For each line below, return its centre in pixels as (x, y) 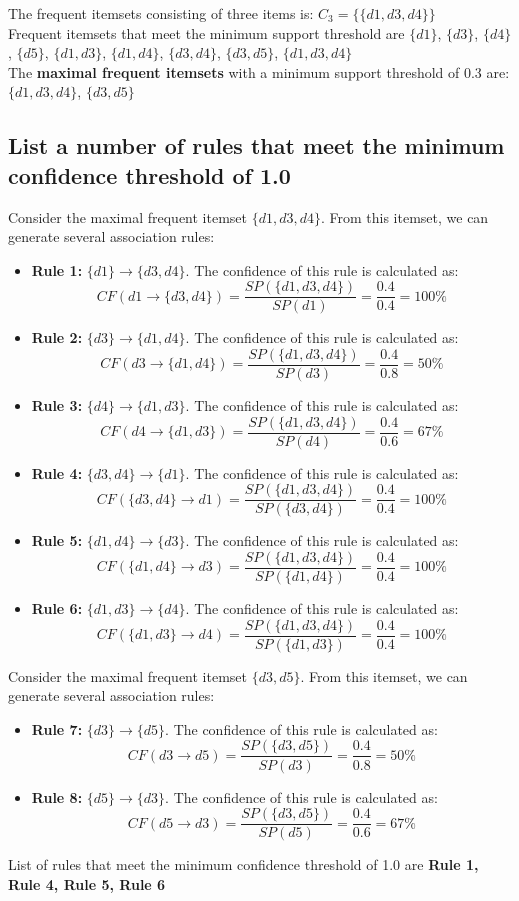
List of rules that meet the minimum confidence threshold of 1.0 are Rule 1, (243, 864)
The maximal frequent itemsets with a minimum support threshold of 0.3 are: (259, 71)
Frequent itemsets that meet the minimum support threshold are (206, 32)
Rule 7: (57, 728)
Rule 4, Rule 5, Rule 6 (87, 883)
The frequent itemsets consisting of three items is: (161, 13)
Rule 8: (57, 796)
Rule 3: (57, 405)
